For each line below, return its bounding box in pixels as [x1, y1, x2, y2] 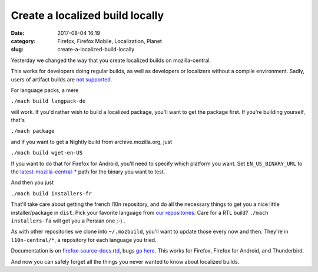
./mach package [11, 127, 55, 135]
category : [11, 37, 36, 44]
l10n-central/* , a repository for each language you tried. [11, 236, 157, 243]
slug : [11, 46, 24, 53]
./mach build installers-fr [11, 190, 92, 197]
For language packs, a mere [11, 86, 79, 94]
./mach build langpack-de [11, 98, 86, 104]
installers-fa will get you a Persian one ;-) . [11, 217, 126, 224]
